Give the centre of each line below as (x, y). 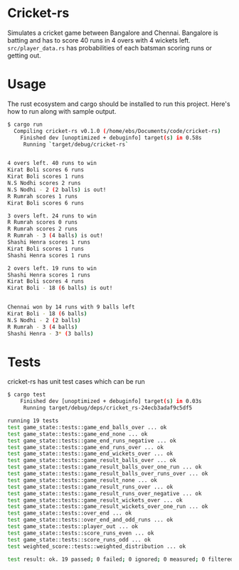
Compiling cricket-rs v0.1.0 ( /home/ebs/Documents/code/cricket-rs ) (117, 131)
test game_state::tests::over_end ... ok (70, 513)
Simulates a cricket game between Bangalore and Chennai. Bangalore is (113, 33)
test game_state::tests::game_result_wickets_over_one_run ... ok (108, 507)
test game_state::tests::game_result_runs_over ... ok (90, 487)
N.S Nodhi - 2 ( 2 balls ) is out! (57, 190)
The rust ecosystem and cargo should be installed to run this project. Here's (119, 104)
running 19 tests (33, 421)
